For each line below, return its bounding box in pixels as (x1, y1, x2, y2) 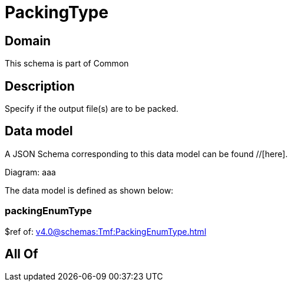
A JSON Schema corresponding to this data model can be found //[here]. (5, 148, 288, 159)
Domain (5, 33, 51, 48)
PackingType (5, 2, 109, 22)
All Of (5, 247, 38, 262)
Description (5, 78, 75, 94)
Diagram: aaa (5, 167, 56, 177)
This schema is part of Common (5, 58, 129, 69)
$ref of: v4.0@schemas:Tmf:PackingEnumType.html (5, 226, 207, 237)
